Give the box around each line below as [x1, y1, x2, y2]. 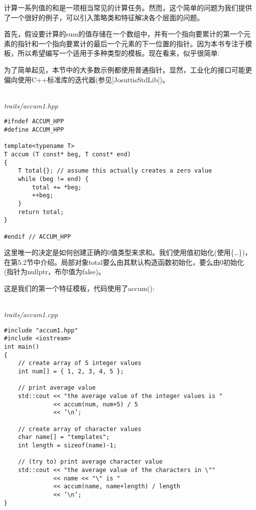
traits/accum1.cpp [4, 309, 58, 320]
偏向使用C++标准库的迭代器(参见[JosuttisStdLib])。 [4, 74, 169, 84]
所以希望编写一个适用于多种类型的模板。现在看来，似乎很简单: [17, 48, 220, 58]
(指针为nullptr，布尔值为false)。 [4, 266, 105, 277]
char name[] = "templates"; [18, 434, 110, 441]
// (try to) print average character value [18, 458, 163, 466]
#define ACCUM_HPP [4, 126, 64, 133]
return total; [18, 208, 64, 216]
